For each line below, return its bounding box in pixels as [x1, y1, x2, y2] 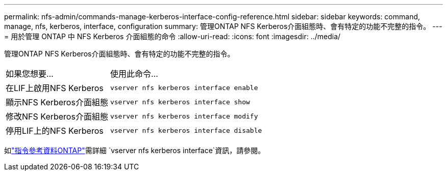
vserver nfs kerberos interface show [110, 98, 250, 106]
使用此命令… [110, 69, 158, 79]
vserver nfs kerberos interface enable [110, 83, 258, 92]
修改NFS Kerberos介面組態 [6, 111, 108, 122]
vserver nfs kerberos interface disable [110, 126, 262, 134]
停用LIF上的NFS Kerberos [6, 126, 104, 136]
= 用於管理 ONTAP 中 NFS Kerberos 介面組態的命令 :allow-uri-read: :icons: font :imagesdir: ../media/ [4, 32, 341, 41]
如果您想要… [6, 69, 54, 79]
